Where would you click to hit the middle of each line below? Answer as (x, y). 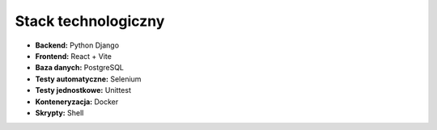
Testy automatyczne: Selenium (88, 79)
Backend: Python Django (77, 45)
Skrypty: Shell (59, 112)
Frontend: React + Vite (74, 56)
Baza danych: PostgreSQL (80, 68)
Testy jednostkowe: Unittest (83, 90)
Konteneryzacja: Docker (77, 102)
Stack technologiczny (90, 21)
